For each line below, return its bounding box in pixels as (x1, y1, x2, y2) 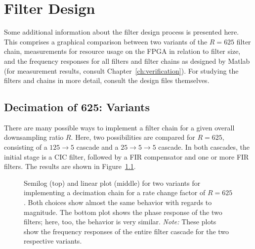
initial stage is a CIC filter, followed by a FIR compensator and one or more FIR (4, 151, 249, 162)
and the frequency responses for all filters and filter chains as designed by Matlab (4, 55, 250, 66)
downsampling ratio (4, 132, 64, 142)
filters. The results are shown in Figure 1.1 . (4, 161, 136, 171)
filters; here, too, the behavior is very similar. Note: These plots (24, 216, 216, 227)
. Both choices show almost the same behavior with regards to (24, 197, 212, 207)
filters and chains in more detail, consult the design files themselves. (4, 75, 210, 85)
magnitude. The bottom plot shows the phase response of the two (24, 207, 222, 217)
